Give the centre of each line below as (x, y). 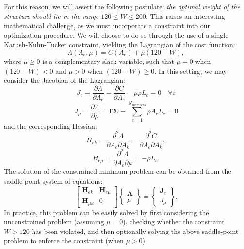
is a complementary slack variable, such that (108, 61)
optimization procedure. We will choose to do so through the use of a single (116, 35)
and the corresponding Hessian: (50, 126)
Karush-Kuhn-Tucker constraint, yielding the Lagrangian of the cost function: (120, 44)
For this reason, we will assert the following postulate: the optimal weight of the (122, 6)
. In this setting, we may (191, 70)
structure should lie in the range (51, 16)
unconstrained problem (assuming (54, 222)
